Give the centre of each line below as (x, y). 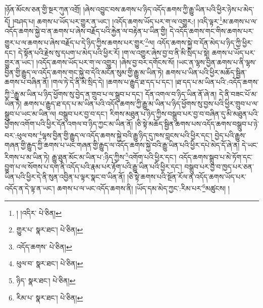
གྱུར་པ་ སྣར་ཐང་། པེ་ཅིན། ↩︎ (50, 230)
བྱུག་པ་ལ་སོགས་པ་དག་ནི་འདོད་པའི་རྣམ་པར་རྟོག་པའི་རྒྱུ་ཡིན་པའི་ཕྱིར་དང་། (93, 167)
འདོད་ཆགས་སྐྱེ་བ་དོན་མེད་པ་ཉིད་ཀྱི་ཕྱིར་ (205, 43)
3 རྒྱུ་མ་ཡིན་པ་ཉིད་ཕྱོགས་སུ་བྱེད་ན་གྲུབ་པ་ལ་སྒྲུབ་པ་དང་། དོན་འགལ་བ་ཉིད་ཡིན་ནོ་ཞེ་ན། (114, 93)
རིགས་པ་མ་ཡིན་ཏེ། (27, 157)
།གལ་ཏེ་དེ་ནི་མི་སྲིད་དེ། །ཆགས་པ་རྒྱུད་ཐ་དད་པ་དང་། (112, 82)
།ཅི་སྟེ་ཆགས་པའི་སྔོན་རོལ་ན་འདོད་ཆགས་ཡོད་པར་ (187, 176)
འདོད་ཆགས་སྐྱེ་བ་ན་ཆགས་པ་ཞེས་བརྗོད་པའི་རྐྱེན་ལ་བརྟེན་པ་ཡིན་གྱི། (86, 30)
